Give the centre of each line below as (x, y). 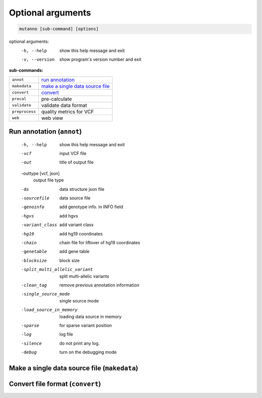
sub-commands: (26, 70)
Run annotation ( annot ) (45, 132)
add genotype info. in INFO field (91, 207)
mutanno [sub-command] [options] (59, 29)
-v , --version (38, 59)
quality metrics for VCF (68, 112)
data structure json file (82, 189)
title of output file (77, 162)
